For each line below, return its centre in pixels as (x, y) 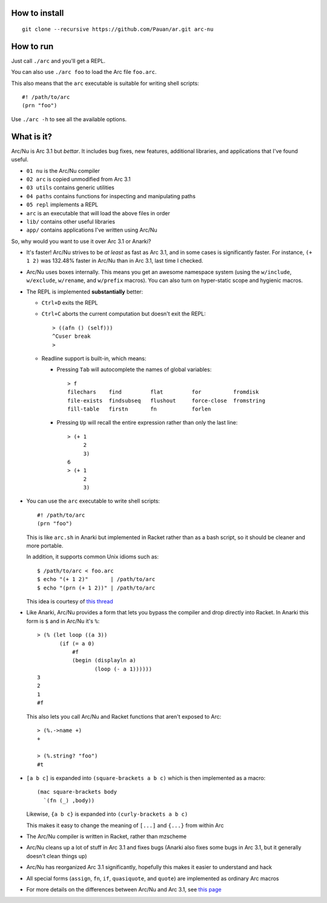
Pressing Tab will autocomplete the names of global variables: (134, 369)
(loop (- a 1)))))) (123, 669)
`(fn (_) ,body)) (69, 800)
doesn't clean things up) (57, 856)
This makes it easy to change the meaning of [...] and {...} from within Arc (125, 825)
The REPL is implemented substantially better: (85, 292)
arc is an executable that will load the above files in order (98, 213)
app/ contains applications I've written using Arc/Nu (92, 230)
